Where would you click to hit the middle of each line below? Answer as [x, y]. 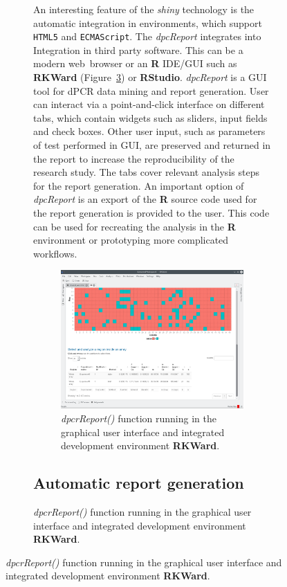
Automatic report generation [139, 483]
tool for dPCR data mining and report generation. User [151, 90]
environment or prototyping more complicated [131, 240]
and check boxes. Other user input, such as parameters [149, 131]
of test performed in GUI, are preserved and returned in [152, 145]
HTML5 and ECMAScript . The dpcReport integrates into [147, 36]
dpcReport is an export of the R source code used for [145, 199]
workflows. [55, 253]
